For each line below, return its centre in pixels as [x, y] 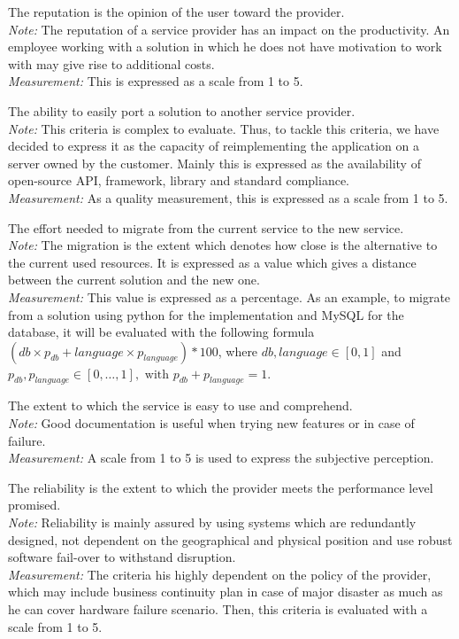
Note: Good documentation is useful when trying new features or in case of [211, 423]
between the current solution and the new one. [134, 280]
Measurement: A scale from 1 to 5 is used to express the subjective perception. [221, 458]
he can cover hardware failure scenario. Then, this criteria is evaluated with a [218, 609]
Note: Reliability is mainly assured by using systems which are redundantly [212, 522]
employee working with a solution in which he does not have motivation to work [225, 47]
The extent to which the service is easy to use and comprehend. [180, 405]
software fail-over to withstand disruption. [122, 557]
